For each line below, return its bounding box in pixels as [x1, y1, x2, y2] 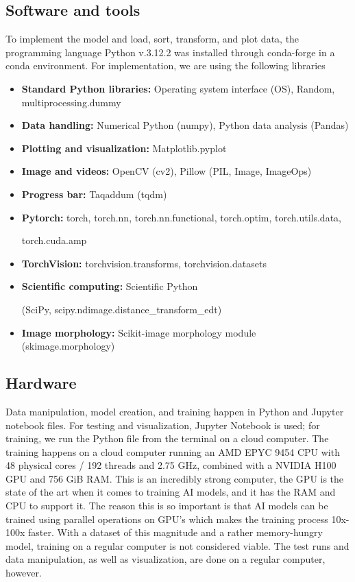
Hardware [5, 372, 77, 393]
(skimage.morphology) [21, 339, 115, 353]
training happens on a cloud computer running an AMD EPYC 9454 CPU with [5, 444, 340, 459]
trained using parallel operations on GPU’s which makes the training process [5, 511, 328, 526]
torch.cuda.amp [21, 233, 87, 247]
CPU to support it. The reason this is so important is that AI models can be [5, 498, 328, 513]
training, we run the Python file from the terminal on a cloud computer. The [5, 431, 329, 446]
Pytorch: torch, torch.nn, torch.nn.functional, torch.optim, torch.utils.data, [21, 210, 341, 224]
